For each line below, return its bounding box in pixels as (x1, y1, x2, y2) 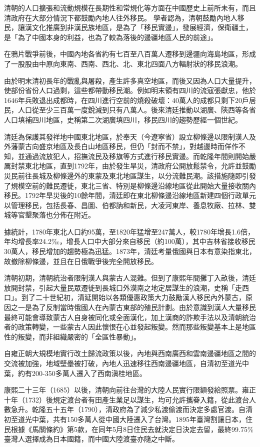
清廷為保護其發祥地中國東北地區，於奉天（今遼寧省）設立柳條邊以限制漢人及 (4, 131, 256, 141)
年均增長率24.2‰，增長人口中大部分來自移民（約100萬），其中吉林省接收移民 (4, 236, 255, 246)
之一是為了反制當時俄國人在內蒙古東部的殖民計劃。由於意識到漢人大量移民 (10, 302, 256, 312)
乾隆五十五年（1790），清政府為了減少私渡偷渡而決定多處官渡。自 (31, 404, 245, 414)
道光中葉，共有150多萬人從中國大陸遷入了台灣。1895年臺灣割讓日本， (17, 413, 245, 424)
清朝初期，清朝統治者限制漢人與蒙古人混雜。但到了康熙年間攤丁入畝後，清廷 (4, 272, 256, 283)
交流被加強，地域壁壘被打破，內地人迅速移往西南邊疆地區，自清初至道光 (4, 358, 242, 368)
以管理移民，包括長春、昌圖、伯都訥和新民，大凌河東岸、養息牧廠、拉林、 (4, 199, 249, 210)
